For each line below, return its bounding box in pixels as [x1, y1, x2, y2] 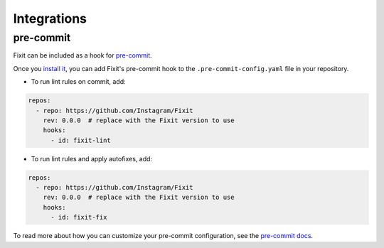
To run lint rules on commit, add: [31, 77, 126, 86]
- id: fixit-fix [50, 213, 107, 222]
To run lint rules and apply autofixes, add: [31, 154, 153, 163]
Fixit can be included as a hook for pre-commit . [13, 51, 152, 60]
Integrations [13, 11, 87, 26]
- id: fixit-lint [50, 136, 112, 144]
